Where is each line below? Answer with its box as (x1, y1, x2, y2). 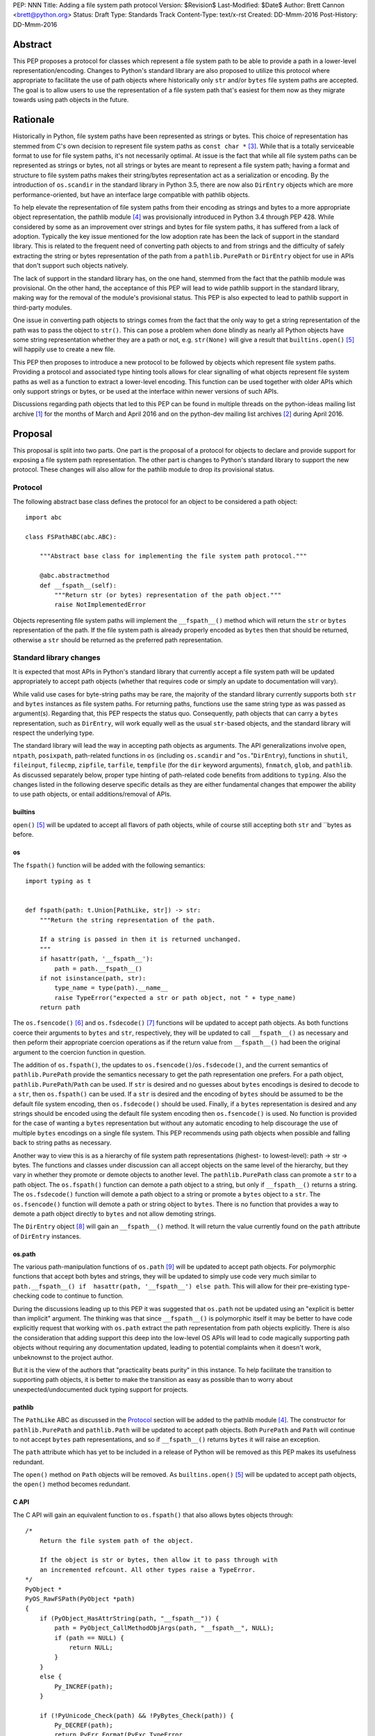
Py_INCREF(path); (54, 1683, 114, 1690)
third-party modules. (12, 303, 72, 312)
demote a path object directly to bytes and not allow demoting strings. (12, 1209, 217, 1218)
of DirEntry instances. (12, 1232, 81, 1240)
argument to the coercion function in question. (12, 1048, 146, 1056)
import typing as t (25, 877, 92, 885)
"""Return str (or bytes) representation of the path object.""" (54, 591, 282, 599)
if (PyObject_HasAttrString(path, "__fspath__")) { (39, 1614, 219, 1622)
